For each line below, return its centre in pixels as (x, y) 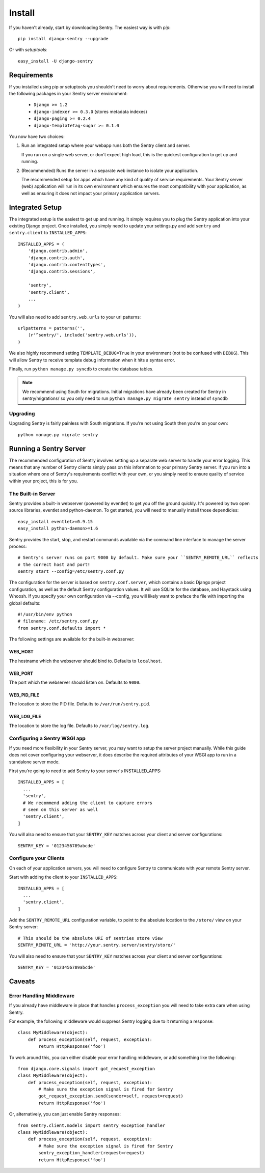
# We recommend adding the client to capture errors (88, 803)
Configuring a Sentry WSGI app (47, 738)
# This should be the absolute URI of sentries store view (90, 938)
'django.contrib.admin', (58, 251)
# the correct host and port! (54, 564)
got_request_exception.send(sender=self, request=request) (111, 1096)
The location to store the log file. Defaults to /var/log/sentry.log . (79, 726)
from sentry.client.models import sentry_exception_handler (92, 1125)
